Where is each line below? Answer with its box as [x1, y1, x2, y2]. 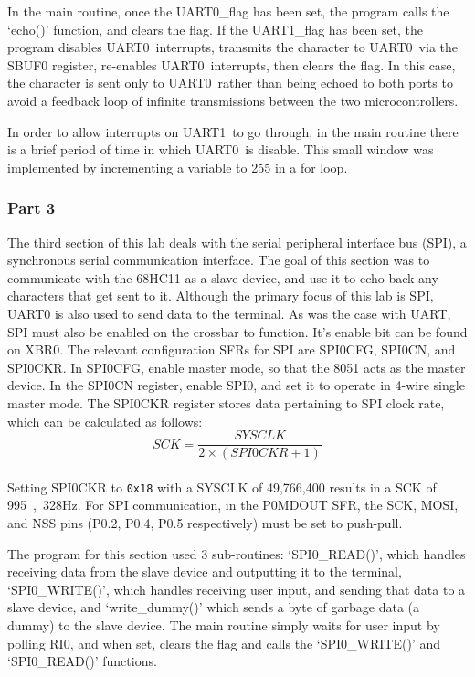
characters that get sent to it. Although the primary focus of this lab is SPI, [7, 286, 434, 305]
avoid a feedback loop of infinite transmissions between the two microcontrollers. [7, 90, 459, 110]
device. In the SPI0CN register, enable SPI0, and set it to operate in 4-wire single [7, 376, 465, 395]
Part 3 [7, 196, 56, 219]
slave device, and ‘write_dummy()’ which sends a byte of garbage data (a [7, 598, 420, 617]
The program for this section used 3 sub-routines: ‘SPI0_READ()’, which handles [7, 544, 466, 563]
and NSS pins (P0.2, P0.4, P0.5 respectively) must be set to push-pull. [7, 513, 403, 532]
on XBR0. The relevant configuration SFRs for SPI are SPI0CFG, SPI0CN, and [7, 340, 456, 359]
